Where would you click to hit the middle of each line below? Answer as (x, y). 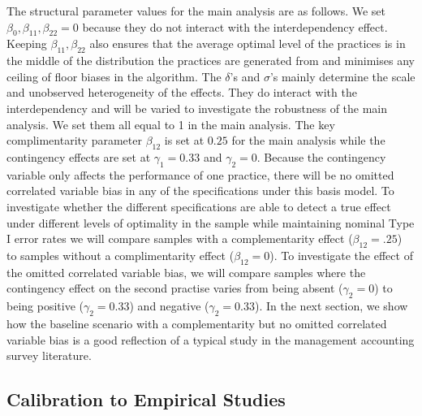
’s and (245, 76)
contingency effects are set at (79, 156)
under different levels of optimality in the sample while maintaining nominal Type (211, 222)
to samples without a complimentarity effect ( (121, 255)
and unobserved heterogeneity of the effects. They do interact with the (182, 92)
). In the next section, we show (332, 306)
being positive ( (45, 306)
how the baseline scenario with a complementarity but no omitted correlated (197, 323)
